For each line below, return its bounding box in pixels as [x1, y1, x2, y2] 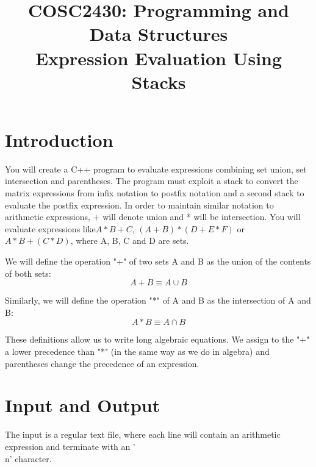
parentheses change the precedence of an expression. [5, 357, 199, 369]
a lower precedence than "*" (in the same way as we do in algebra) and [5, 345, 270, 357]
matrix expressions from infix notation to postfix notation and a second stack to [5, 187, 304, 199]
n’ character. [5, 452, 52, 465]
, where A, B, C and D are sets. [70, 234, 189, 247]
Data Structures [89, 21, 228, 46]
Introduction [5, 127, 113, 152]
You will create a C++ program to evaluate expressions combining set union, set [5, 162, 307, 175]
